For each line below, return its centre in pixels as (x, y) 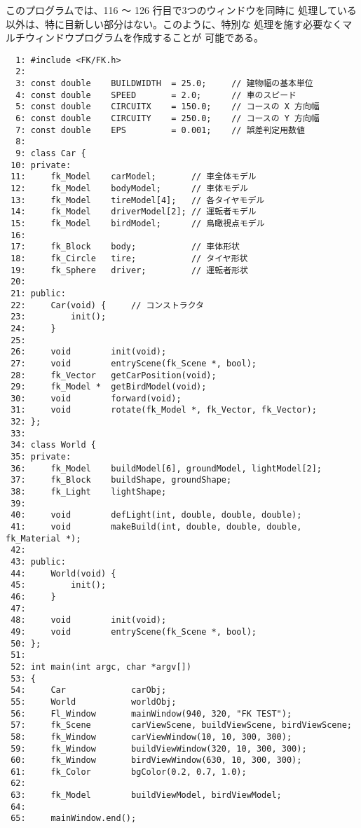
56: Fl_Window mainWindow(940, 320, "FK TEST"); (151, 713)
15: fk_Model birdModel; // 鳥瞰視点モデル (138, 223)
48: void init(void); (89, 620)
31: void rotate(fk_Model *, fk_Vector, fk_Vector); (164, 410)
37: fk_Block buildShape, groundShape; (121, 480)
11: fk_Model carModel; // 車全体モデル (134, 177)
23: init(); (59, 317)
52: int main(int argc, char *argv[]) (101, 667)
